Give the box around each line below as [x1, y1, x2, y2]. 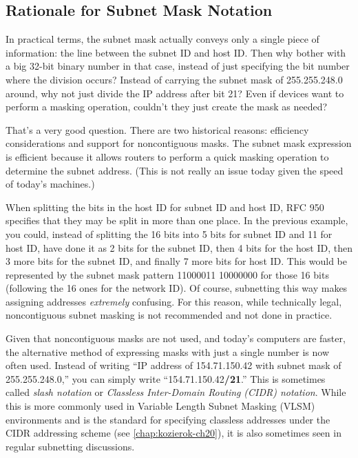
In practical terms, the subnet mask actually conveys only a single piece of [6, 32, 319, 46]
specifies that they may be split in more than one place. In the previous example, [6, 213, 348, 228]
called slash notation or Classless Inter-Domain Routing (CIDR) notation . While [6, 385, 346, 399]
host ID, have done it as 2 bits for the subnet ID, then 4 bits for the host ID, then [6, 240, 352, 255]
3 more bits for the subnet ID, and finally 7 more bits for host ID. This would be [6, 254, 347, 268]
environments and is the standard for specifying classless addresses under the [6, 412, 330, 426]
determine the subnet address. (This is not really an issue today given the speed [6, 163, 344, 177]
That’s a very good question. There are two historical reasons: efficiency [6, 122, 309, 137]
